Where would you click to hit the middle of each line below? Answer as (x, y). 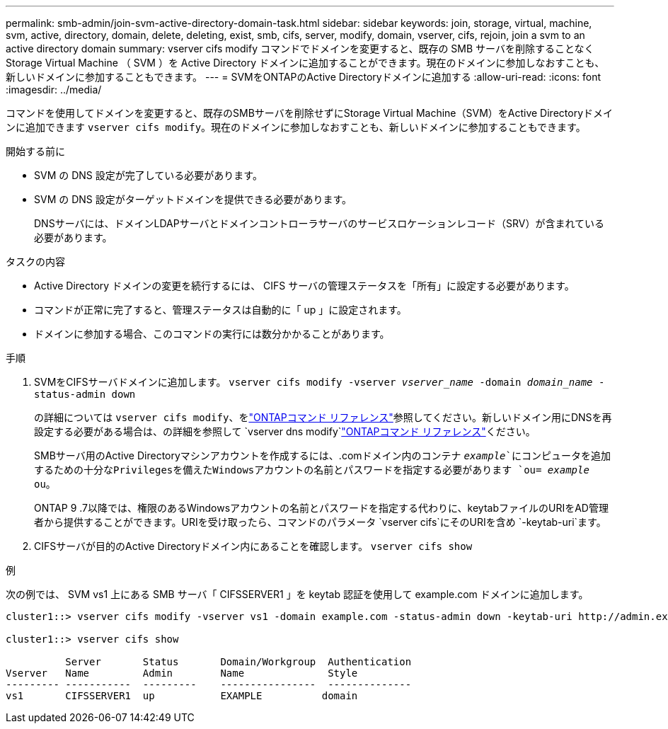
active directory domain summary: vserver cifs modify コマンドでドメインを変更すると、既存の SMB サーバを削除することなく (300, 48)
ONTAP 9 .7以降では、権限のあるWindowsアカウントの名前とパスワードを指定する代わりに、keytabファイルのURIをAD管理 (321, 508)
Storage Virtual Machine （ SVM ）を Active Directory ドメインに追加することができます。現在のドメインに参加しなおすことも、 (305, 63)
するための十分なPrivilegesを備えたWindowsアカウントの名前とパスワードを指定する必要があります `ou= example (312, 470)
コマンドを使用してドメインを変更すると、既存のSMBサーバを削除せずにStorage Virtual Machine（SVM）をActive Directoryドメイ (309, 113)
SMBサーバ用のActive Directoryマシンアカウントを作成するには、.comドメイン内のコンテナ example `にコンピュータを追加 (322, 455)
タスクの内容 (35, 262)
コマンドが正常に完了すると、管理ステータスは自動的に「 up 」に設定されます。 (220, 310)
